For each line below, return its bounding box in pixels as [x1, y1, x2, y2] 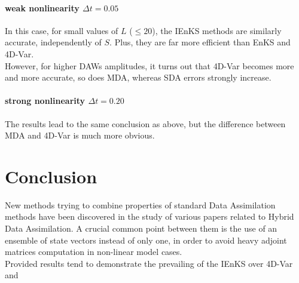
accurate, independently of [5, 36, 102, 48]
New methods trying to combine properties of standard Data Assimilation [5, 198, 276, 211]
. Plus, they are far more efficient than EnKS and [109, 36, 291, 48]
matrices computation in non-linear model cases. [5, 245, 182, 258]
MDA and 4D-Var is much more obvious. [5, 129, 155, 141]
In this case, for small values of [5, 24, 118, 36]
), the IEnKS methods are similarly [152, 24, 282, 36]
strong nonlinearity [5, 94, 86, 107]
